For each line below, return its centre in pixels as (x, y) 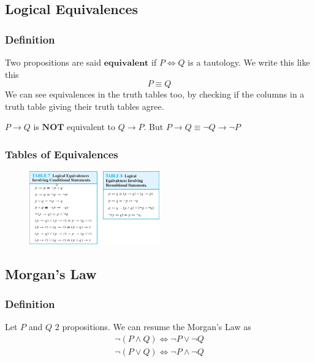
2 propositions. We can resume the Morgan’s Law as (153, 327)
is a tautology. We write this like (249, 62)
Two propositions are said (53, 62)
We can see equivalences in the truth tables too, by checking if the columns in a (155, 94)
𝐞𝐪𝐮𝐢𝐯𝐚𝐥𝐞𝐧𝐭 (126, 63)
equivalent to (91, 127)
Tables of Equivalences (62, 154)
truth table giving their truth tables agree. (85, 106)
